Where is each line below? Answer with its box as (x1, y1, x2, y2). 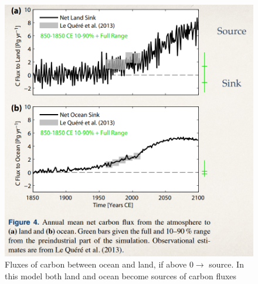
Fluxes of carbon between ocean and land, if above (5, 258, 187, 270)
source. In (209, 258, 244, 270)
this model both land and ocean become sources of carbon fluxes (5, 269, 237, 282)
